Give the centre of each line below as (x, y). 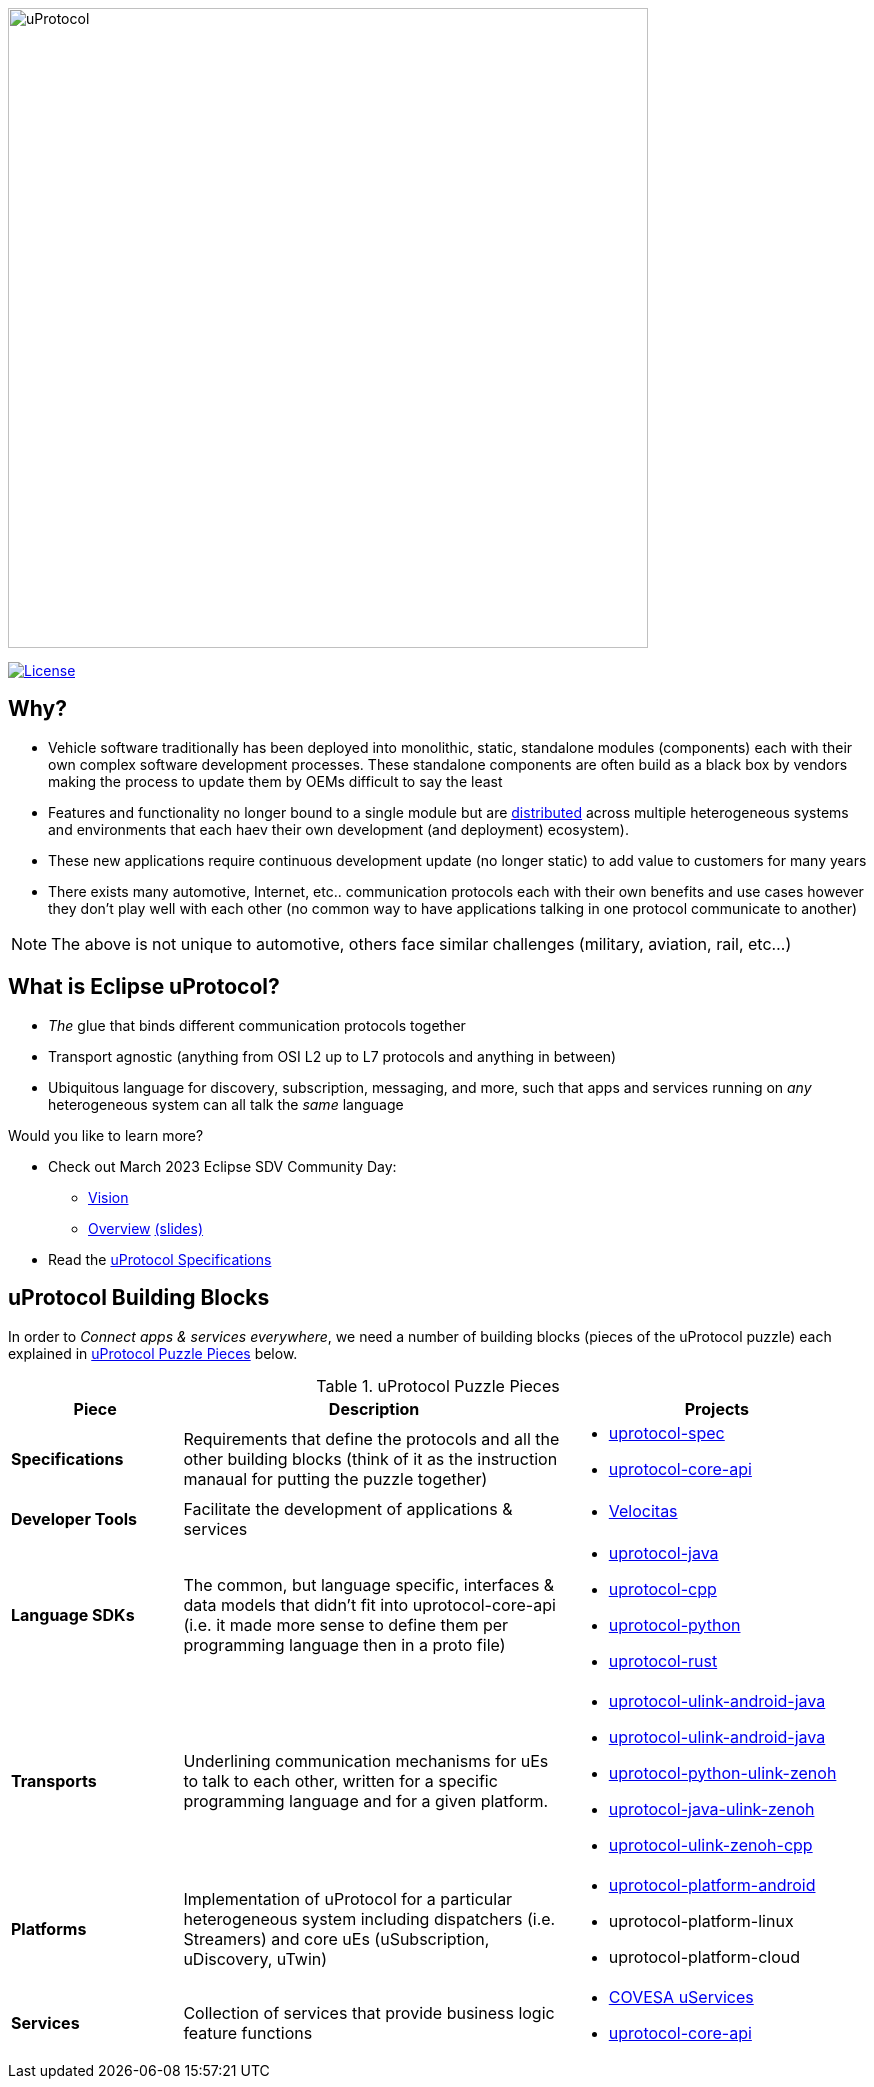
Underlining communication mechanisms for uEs (366, 1760)
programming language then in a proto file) (344, 1644)
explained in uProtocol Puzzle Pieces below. (153, 1353)
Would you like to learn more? (106, 1135)
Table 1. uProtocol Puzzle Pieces (438, 1385)
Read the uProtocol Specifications (160, 1259)
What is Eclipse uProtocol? (144, 987)
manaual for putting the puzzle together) (335, 1478)
